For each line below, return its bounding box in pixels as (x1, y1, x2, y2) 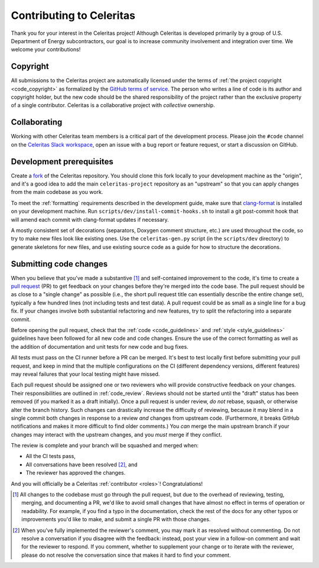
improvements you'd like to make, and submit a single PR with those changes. (21, 516, 211, 523)
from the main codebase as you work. (11, 189, 103, 196)
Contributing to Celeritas (11, 9, 136, 22)
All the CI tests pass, (25, 453, 76, 460)
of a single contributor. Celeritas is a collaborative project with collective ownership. (11, 102, 215, 109)
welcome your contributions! (11, 46, 81, 53)
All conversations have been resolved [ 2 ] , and (25, 461, 138, 468)
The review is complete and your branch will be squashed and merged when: (11, 442, 199, 449)
